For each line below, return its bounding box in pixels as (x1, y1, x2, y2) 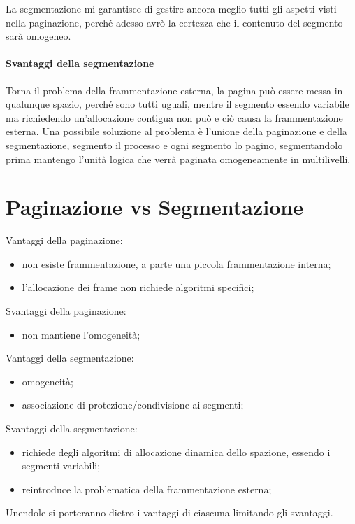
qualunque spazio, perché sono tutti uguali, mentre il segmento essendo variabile (6, 97, 349, 111)
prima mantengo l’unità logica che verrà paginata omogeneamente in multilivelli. (6, 151, 351, 166)
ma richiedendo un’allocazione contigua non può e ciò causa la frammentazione (6, 110, 343, 125)
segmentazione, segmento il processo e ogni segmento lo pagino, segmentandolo (6, 137, 343, 152)
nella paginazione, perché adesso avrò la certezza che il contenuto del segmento (6, 15, 343, 29)
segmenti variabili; (22, 458, 101, 473)
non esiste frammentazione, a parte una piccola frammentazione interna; (22, 256, 331, 271)
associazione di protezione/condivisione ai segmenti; (22, 397, 244, 412)
